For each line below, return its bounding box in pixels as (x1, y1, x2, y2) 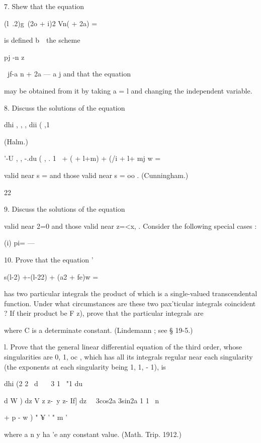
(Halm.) (4, 136, 28, 146)
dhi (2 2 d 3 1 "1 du (4, 378, 83, 389)
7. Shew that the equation (4, 1, 84, 11)
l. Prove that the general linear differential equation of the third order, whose (4, 341, 242, 352)
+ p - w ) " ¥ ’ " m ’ (4, 412, 67, 422)
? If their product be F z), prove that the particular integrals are (4, 308, 204, 318)
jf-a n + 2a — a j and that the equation (7, 68, 131, 79)
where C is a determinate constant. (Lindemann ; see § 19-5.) (4, 324, 193, 335)
